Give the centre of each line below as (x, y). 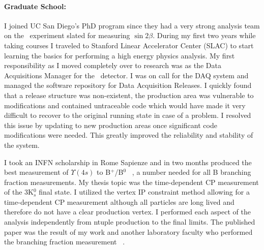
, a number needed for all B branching (192, 172)
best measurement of (36, 172)
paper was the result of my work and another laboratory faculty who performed (128, 231)
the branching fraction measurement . (65, 242)
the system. (22, 145)
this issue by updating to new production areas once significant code (111, 125)
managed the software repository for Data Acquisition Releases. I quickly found (128, 85)
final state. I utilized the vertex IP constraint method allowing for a (144, 192)
